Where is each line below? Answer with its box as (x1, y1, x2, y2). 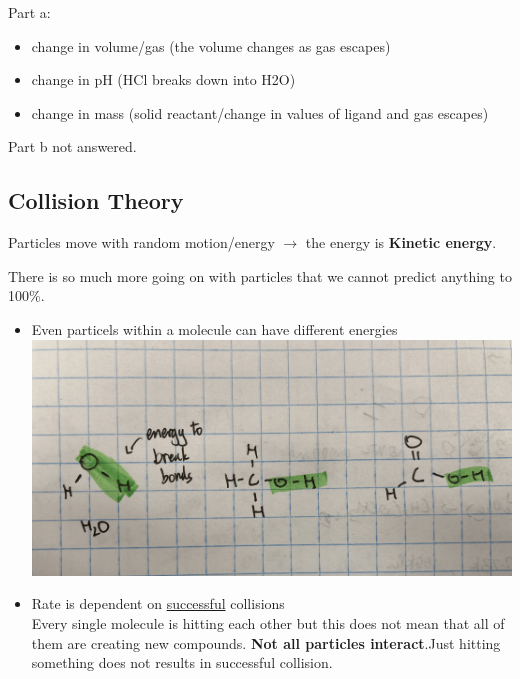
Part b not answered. (8, 136, 137, 157)
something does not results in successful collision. (31, 652, 333, 673)
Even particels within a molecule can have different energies (31, 318, 398, 339)
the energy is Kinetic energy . (305, 232, 497, 253)
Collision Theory (8, 185, 184, 216)
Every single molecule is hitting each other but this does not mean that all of (31, 613, 505, 634)
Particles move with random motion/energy (8, 232, 275, 253)
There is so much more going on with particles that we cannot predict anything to (8, 265, 512, 286)
